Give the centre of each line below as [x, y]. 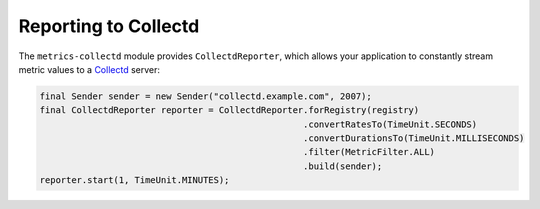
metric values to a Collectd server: [89, 69]
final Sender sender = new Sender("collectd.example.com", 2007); [205, 96]
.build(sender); [343, 166]
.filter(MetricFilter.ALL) [369, 152]
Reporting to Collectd [109, 26]
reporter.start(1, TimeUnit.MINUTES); [134, 180]
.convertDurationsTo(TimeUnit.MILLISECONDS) [414, 138]
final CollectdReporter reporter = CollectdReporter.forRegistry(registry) [229, 110]
